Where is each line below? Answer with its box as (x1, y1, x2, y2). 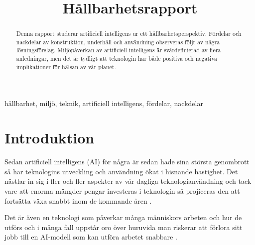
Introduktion (4, 127, 95, 148)
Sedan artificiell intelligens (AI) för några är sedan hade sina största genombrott (4, 156, 250, 167)
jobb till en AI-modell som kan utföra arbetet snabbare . (4, 232, 177, 242)
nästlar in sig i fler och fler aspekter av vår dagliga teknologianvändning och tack (4, 176, 252, 186)
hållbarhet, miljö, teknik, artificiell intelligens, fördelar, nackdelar (4, 98, 203, 109)
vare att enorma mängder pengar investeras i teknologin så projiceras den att (4, 185, 240, 196)
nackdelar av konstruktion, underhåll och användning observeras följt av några (16, 37, 220, 46)
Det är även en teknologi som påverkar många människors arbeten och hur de (4, 212, 242, 223)
